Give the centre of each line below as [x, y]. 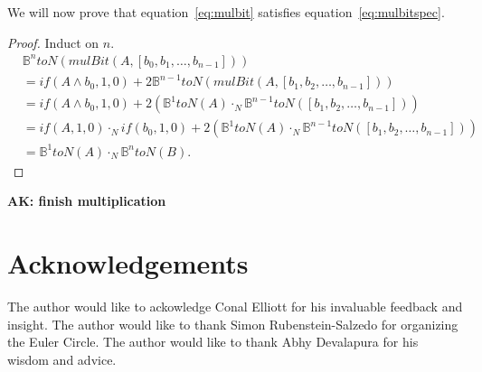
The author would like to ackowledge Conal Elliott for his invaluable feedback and [235, 307]
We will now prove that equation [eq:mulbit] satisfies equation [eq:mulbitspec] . [226, 12]
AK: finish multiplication [87, 201]
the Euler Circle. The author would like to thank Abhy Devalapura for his [213, 342]
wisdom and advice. [62, 359]
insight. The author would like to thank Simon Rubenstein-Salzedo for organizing [233, 324]
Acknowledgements [128, 263]
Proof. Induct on [53, 42]
